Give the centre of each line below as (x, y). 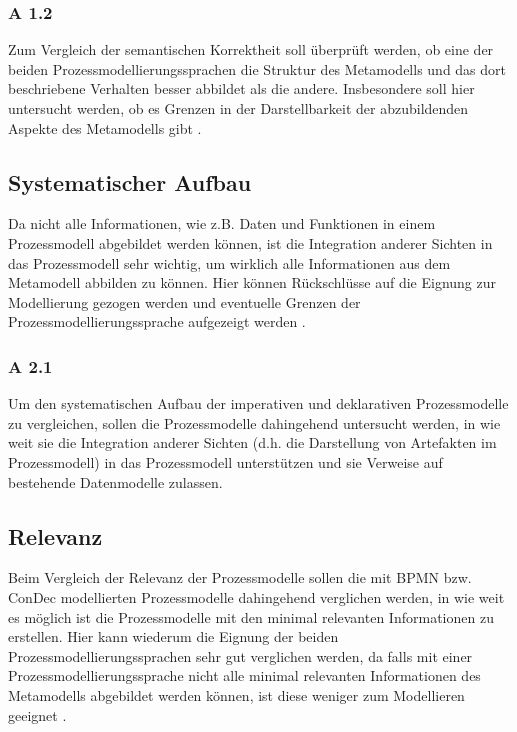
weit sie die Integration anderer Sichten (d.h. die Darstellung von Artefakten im (252, 442)
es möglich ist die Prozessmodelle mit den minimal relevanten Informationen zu (251, 616)
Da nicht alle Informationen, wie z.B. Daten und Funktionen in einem (222, 223)
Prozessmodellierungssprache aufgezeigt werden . (157, 321)
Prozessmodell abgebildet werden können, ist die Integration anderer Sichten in (250, 242)
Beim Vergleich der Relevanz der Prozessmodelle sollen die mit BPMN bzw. (240, 577)
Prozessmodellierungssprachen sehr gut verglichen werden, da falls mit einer (240, 655)
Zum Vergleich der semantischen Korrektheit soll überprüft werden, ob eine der (251, 49)
